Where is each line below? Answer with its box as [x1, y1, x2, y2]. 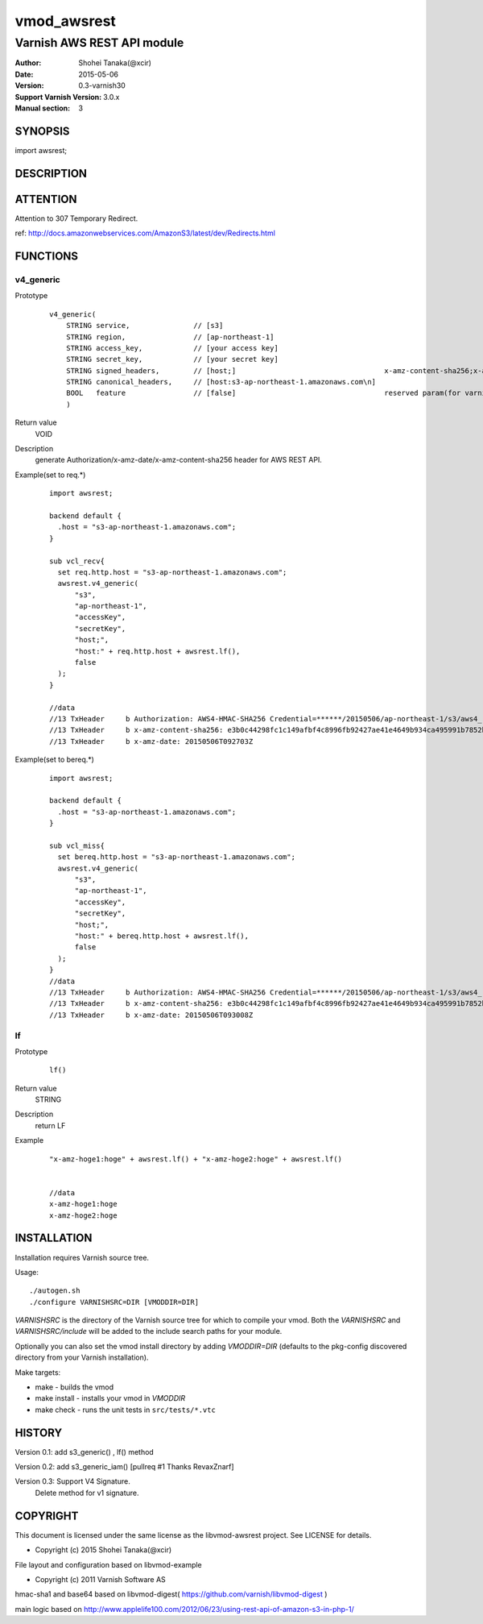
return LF [35, 1120, 66, 1130]
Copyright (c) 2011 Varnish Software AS [35, 1574, 167, 1584]
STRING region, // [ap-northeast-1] [65, 332, 275, 342]
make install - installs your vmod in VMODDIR [35, 1393, 186, 1403]
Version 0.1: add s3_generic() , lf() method [14, 1447, 155, 1456]
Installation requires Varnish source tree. [14, 1252, 149, 1262]
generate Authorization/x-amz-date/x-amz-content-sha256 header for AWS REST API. [35, 455, 322, 465]
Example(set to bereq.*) [14, 754, 94, 765]
